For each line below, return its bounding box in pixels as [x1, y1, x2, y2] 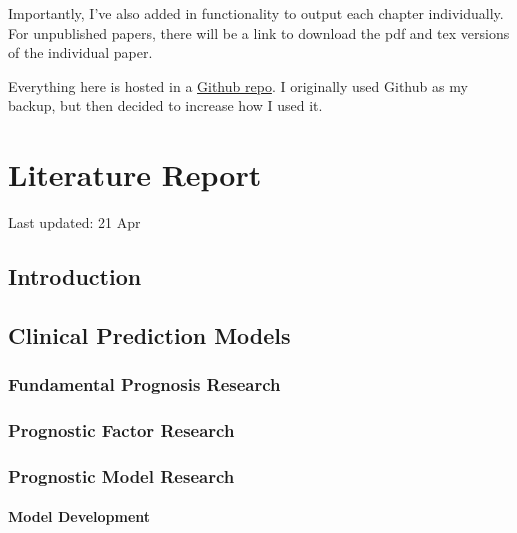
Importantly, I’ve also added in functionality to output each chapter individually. [8, 3, 504, 23]
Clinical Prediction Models [8, 319, 291, 350]
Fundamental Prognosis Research [8, 372, 281, 397]
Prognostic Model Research [8, 463, 235, 488]
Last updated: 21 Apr [8, 212, 141, 233]
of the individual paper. [8, 42, 153, 63]
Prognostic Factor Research [8, 418, 235, 443]
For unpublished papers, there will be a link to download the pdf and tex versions [8, 22, 510, 43]
